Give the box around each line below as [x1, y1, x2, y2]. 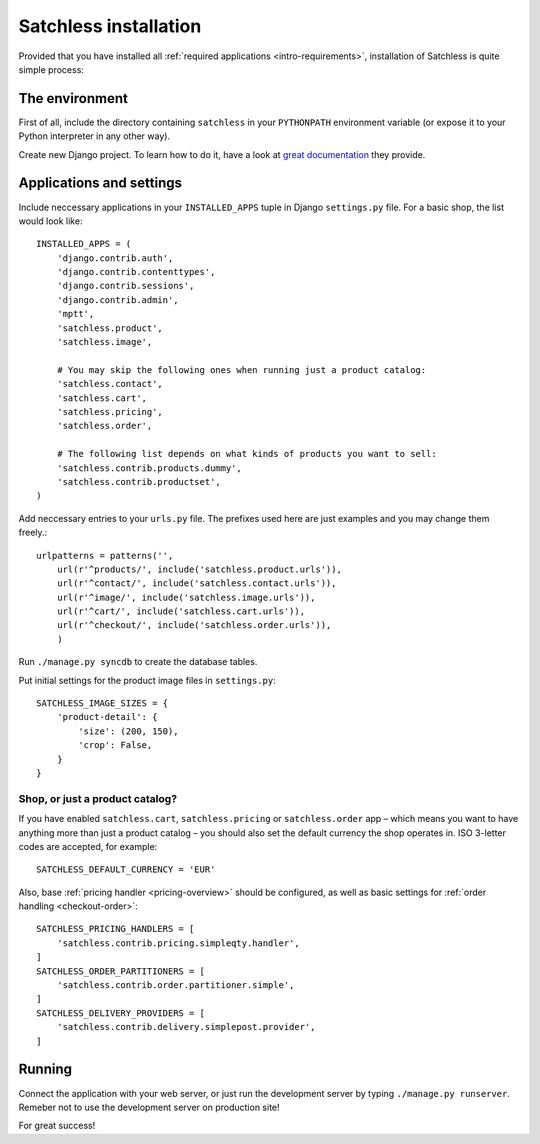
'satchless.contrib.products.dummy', [56, 462, 242, 474]
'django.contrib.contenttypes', [56, 266, 216, 278]
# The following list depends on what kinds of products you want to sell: [56, 448, 437, 460]
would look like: [18, 215, 83, 227]
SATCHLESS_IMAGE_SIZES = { [36, 698, 169, 709]
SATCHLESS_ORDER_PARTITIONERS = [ [36, 965, 205, 977]
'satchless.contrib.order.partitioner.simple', [56, 980, 295, 991]
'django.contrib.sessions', [56, 280, 195, 292]
